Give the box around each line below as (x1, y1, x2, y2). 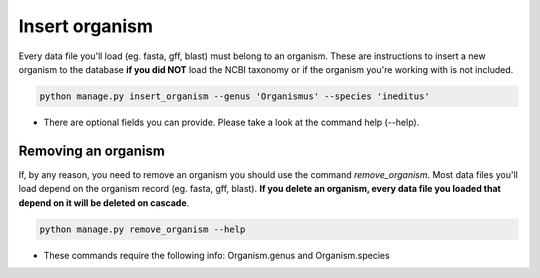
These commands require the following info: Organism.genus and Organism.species (43, 249, 390, 261)
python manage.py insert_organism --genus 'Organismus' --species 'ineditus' (39, 90, 430, 102)
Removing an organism (18, 142, 165, 159)
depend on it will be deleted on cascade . (18, 196, 190, 209)
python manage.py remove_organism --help (39, 223, 246, 235)
